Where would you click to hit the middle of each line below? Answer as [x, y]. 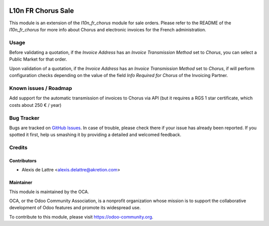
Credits [18, 148]
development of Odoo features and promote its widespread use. [75, 208]
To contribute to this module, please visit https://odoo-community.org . [81, 217]
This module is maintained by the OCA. [49, 192]
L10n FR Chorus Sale [42, 11]
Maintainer [21, 183]
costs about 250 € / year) [35, 105]
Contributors [23, 160]
